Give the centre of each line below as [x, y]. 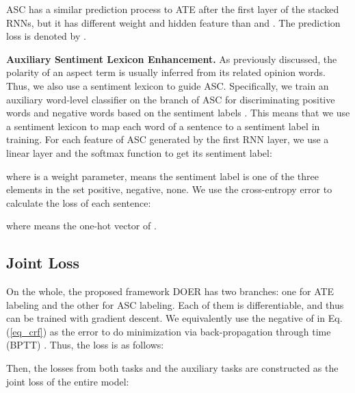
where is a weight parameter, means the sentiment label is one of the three [162, 176]
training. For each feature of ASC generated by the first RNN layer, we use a [168, 139]
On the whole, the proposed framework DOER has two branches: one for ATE [170, 291]
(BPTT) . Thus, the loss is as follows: [85, 345]
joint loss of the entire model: [68, 381]
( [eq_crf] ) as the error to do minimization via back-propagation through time [169, 331]
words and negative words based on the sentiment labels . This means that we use [178, 113]
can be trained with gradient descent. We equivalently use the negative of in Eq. [174, 318]
